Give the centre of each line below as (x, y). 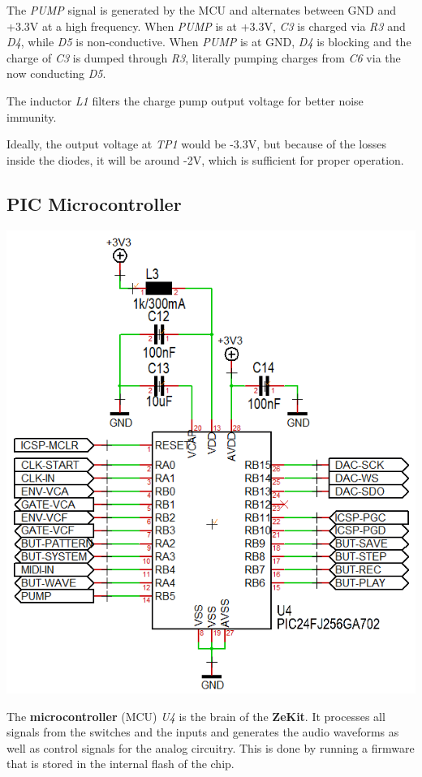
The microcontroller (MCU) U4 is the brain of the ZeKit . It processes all (196, 716)
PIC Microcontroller (94, 203)
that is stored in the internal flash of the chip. (121, 764)
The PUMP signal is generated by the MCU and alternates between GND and (202, 10)
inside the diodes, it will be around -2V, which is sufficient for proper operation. (205, 159)
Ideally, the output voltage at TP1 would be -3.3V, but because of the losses (196, 144)
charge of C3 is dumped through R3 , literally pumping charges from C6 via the (204, 57)
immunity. (32, 116)
